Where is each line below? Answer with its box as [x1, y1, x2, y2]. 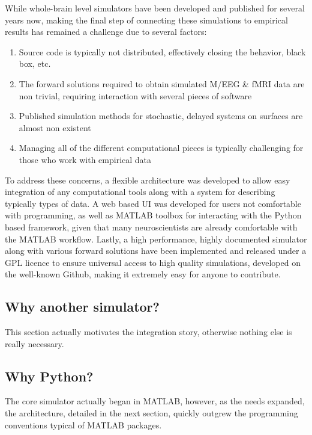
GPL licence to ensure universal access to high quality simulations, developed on [5, 256, 301, 268]
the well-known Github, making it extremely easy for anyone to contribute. [5, 268, 281, 280]
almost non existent [19, 121, 91, 134]
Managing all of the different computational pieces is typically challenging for [19, 141, 304, 154]
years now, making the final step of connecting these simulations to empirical [5, 13, 288, 26]
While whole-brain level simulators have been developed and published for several [5, 2, 305, 14]
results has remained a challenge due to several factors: [5, 25, 207, 38]
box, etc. [19, 57, 51, 70]
